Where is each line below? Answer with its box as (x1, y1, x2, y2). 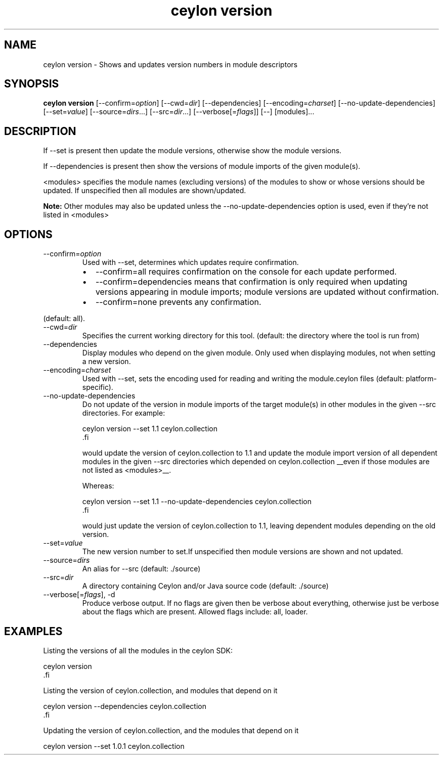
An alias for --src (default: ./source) (82, 564, 201, 573)
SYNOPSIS (4, 77, 59, 91)
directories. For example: (82, 409, 165, 418)
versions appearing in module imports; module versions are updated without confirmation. (95, 287, 439, 297)
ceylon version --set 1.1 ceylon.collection (82, 424, 218, 433)
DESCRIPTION (4, 124, 76, 138)
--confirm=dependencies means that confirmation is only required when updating (95, 277, 408, 287)
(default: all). (43, 314, 85, 323)
